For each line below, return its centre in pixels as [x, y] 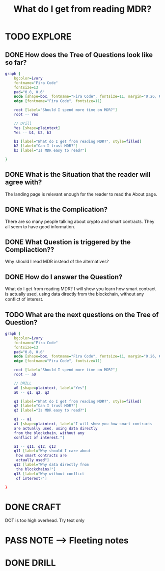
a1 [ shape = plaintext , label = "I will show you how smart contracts [83, 424]
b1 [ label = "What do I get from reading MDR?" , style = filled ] [78, 141]
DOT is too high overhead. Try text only [45, 520]
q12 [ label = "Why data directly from [52, 465]
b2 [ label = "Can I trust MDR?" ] [46, 146]
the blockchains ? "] [36, 469]
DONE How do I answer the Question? [64, 277]
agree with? [24, 182]
